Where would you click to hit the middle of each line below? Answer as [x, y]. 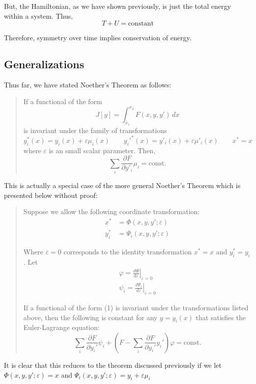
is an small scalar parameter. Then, [102, 150]
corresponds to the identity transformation [128, 251]
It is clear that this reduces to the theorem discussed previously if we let [113, 365]
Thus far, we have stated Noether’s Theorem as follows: [88, 84]
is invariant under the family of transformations [95, 130]
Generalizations [44, 64]
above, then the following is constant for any [90, 317]
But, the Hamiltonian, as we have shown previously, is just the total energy [117, 6]
